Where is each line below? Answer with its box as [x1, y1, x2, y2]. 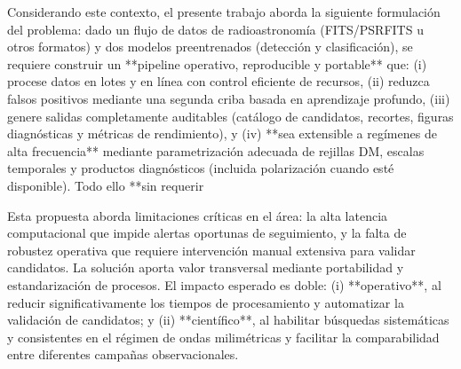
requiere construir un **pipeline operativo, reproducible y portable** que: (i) [7, 54, 427, 73]
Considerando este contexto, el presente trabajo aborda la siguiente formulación [7, 3, 441, 20]
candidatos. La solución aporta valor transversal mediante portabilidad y [7, 258, 404, 277]
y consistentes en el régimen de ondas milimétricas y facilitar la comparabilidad [7, 327, 440, 346]
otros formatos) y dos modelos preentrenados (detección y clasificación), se [7, 37, 413, 56]
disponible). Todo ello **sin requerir [7, 176, 204, 194]
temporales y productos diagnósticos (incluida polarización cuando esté [7, 159, 394, 177]
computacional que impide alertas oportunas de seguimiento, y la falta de [7, 224, 407, 242]
